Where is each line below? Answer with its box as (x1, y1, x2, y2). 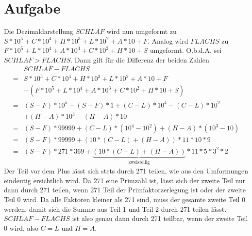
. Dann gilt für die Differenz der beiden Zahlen (70, 54, 209, 64)
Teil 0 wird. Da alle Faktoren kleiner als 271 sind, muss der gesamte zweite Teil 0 (4, 194, 246, 204)
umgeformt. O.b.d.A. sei (150, 45, 222, 55)
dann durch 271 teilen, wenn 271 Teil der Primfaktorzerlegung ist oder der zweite (4, 185, 246, 195)
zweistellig (128, 159, 150, 165)
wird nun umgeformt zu (106, 26, 177, 36)
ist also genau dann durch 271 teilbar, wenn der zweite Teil (72, 213, 248, 223)
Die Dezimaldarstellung (4, 26, 73, 36)
